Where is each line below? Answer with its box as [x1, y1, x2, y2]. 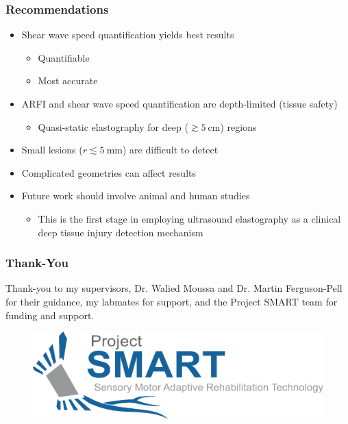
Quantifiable [38, 50, 90, 64]
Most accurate [38, 73, 98, 88]
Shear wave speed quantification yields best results [21, 27, 234, 42]
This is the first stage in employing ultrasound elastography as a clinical [38, 211, 341, 225]
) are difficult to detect [123, 142, 219, 157]
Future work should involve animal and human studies [21, 188, 250, 203]
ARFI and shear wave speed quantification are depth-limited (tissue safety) [21, 97, 338, 110]
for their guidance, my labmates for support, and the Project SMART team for [5, 294, 338, 308]
